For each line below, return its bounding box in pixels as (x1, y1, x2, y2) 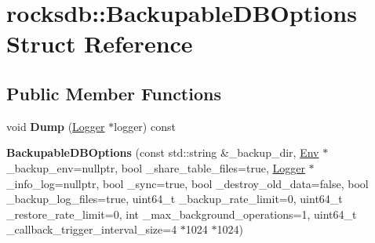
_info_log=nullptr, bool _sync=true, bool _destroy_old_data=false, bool (6, 175, 369, 191)
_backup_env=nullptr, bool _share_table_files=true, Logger (6, 159, 305, 176)
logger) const (114, 118, 176, 134)
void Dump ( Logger (6, 118, 105, 134)
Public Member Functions (6, 81, 221, 105)
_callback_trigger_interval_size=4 (6, 221, 177, 238)
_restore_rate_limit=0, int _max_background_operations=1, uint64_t (6, 205, 357, 222)
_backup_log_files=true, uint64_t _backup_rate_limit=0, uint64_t (6, 190, 343, 207)
